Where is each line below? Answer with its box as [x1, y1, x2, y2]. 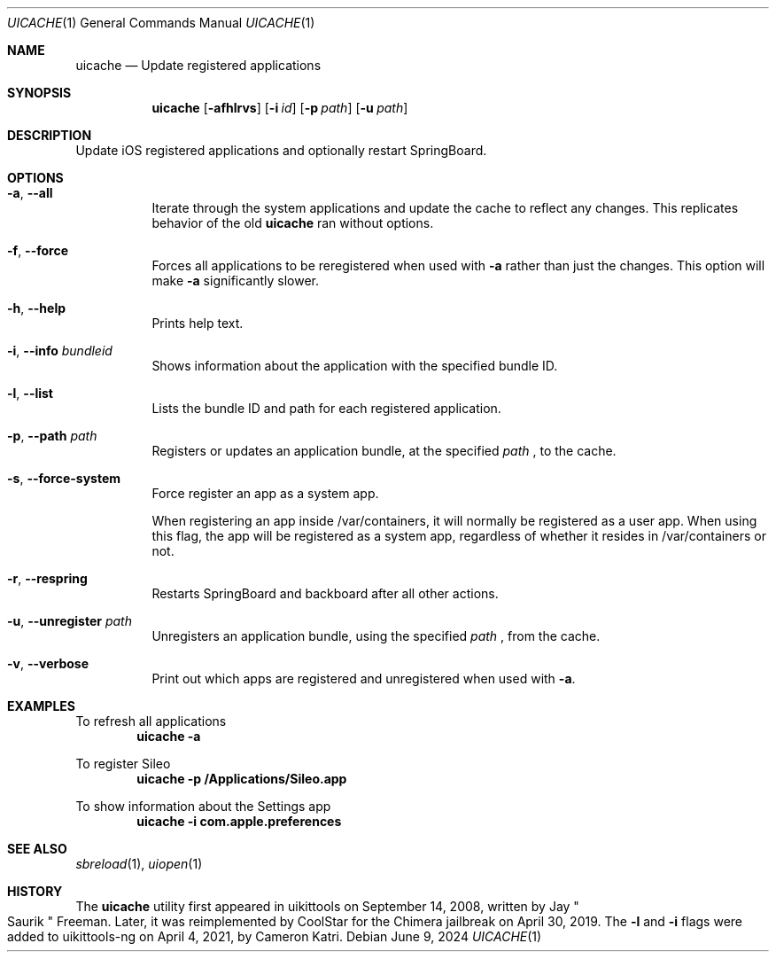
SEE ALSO [7, 841, 67, 856]
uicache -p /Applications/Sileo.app [136, 771, 347, 786]
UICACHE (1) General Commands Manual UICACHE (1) [7, 15, 315, 30]
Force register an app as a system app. [151, 486, 379, 501]
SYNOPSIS [7, 85, 72, 100]
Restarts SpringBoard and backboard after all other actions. [151, 586, 499, 601]
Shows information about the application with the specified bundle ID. [151, 358, 558, 373]
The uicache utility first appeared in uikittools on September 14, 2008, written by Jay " [75, 899, 579, 914]
